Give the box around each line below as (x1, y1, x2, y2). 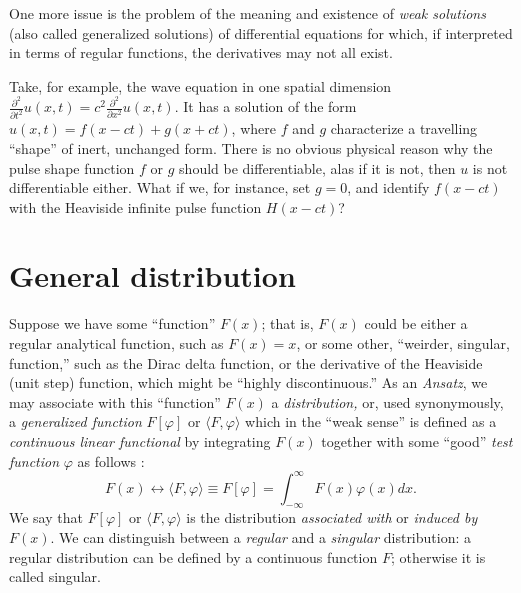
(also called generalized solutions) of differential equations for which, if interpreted (9, 22, 513, 43)
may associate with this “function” (9, 391, 221, 412)
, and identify (347, 177, 430, 198)
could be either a (364, 313, 468, 334)
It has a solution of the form (183, 96, 357, 117)
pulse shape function (9, 157, 135, 178)
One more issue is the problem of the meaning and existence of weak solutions (9, 3, 486, 23)
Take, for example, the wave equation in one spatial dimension (9, 75, 392, 96)
